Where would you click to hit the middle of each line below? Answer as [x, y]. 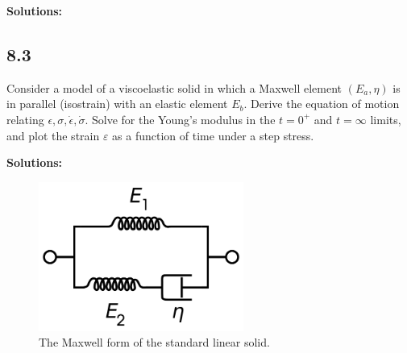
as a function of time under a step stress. [213, 135]
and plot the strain [53, 135]
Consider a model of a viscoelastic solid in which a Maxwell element [174, 87]
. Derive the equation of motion [322, 104]
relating [25, 119]
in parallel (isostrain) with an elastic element [117, 104]
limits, [386, 119]
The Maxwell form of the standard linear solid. [154, 342]
